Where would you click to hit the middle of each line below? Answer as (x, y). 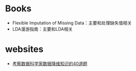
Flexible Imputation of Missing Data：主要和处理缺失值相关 (72, 23)
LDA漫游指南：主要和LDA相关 (43, 29)
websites (24, 49)
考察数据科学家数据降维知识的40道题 (50, 63)
